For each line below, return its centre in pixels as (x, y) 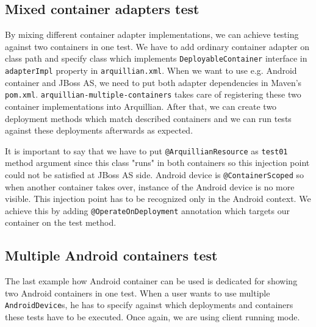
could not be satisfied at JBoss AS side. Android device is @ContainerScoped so (154, 174)
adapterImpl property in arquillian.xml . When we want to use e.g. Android (151, 70)
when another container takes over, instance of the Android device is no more (150, 186)
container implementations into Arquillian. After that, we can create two (141, 106)
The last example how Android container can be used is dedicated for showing (151, 281)
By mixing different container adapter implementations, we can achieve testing (152, 34)
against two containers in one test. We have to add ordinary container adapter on (157, 46)
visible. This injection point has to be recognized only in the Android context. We (158, 199)
